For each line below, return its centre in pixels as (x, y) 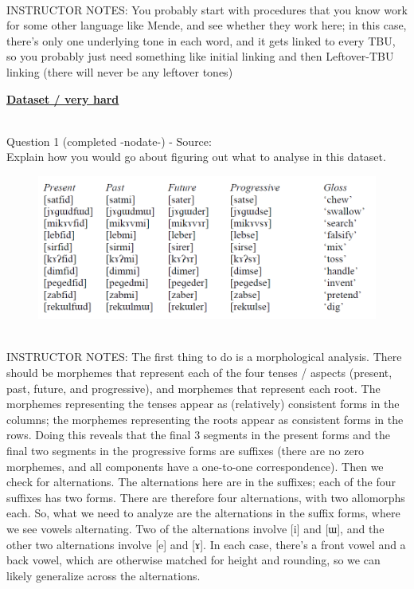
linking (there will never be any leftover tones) (120, 71)
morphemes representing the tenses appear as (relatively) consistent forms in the (203, 404)
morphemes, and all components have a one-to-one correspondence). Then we (195, 466)
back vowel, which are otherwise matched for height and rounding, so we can (193, 560)
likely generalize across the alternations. (103, 575)
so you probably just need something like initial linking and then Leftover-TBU (200, 56)
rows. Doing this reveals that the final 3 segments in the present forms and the (198, 435)
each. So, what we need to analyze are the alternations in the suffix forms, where (203, 513)
